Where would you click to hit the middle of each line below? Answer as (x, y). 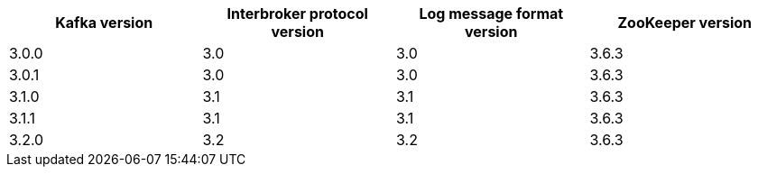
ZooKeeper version (685, 23)
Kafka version (104, 23)
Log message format (491, 14)
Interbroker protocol (297, 14)
